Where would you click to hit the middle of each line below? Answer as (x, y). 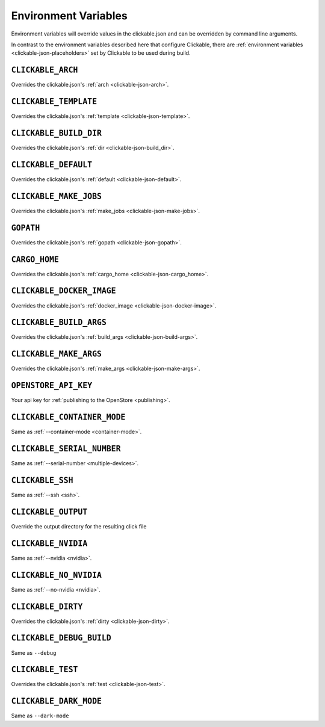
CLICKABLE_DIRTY (47, 607)
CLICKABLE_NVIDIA (49, 543)
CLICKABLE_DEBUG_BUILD (61, 638)
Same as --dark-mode (40, 716)
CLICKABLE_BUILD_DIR (57, 133)
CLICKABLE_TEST (45, 670)
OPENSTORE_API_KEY (52, 386)
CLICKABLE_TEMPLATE (54, 102)
